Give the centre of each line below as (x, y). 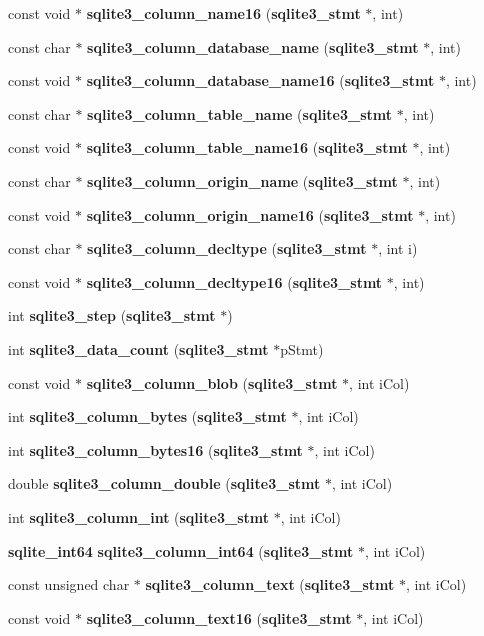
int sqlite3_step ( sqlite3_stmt (112, 315)
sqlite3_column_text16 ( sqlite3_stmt (219, 617)
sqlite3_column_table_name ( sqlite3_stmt (240, 113)
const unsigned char (69, 584)
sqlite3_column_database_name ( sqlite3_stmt (253, 46)
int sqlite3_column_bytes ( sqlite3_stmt (147, 416)
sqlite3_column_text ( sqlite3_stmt (270, 584)
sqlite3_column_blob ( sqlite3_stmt (212, 382)
